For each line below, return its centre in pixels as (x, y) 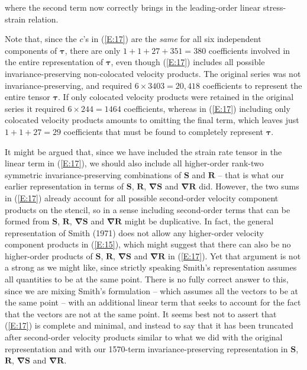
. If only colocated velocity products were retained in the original (176, 97)
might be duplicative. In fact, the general (199, 221)
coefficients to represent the (252, 85)
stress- (274, 7)
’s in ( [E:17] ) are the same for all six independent (172, 39)
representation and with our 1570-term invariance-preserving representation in (146, 348)
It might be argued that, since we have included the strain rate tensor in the (143, 151)
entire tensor (28, 97)
